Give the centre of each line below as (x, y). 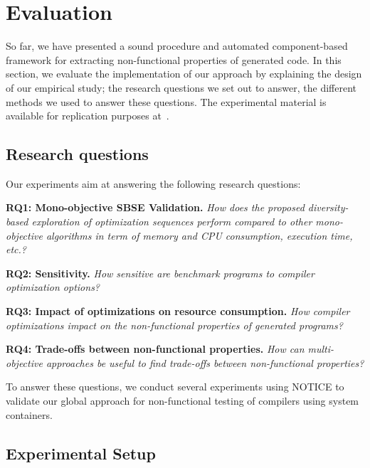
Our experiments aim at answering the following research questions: (153, 183)
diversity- (328, 207)
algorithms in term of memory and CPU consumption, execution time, (199, 235)
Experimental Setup (81, 453)
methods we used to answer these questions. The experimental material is (166, 101)
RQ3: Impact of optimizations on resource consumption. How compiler (178, 311)
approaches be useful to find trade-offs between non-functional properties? (205, 362)
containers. (29, 414)
